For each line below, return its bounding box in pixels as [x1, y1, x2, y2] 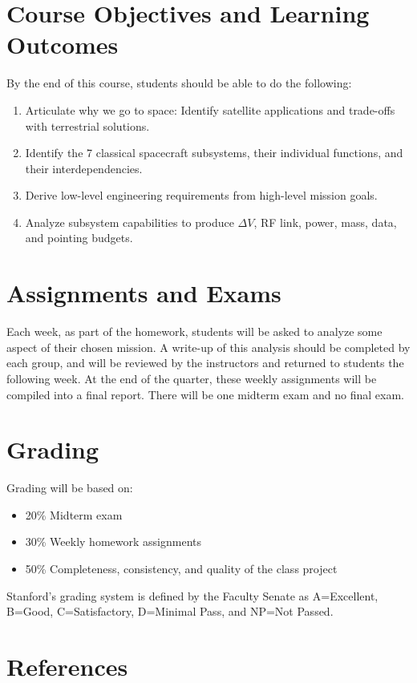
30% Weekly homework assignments [25, 533, 201, 550]
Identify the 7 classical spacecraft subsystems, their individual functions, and [25, 144, 403, 161]
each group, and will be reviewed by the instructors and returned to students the [6, 354, 404, 371]
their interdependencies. [25, 160, 143, 176]
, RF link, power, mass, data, [253, 213, 397, 230]
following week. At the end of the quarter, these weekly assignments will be [6, 370, 377, 386]
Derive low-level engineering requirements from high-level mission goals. [25, 187, 378, 204]
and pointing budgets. [25, 229, 133, 246]
